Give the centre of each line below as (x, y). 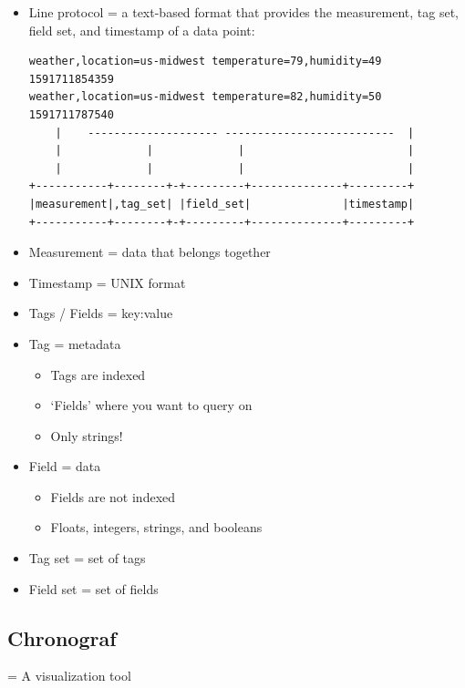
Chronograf (62, 637)
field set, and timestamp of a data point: (142, 30)
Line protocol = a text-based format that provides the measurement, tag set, (243, 12)
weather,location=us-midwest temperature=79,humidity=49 (205, 62)
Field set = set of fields (93, 588)
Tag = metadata (75, 343)
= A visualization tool (69, 676)
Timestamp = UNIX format (107, 282)
